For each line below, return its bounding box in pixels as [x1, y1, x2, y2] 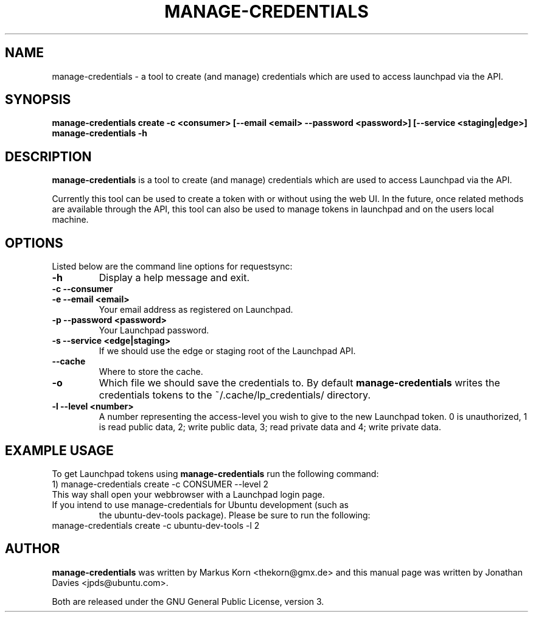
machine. [52, 214, 89, 225]
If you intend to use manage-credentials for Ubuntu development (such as [52, 499, 349, 510]
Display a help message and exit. [99, 271, 250, 284]
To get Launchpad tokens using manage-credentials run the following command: [52, 468, 379, 479]
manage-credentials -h [52, 128, 147, 139]
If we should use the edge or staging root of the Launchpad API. [99, 346, 356, 357]
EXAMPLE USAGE [5, 442, 114, 458]
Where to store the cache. [99, 366, 203, 377]
